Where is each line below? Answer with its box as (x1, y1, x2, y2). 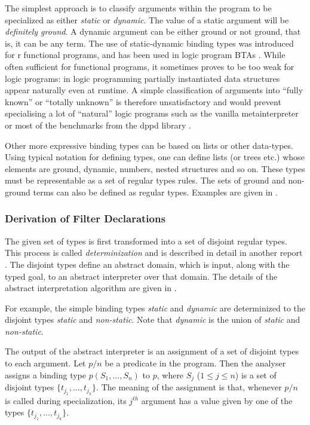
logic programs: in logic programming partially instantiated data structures (5, 72, 280, 84)
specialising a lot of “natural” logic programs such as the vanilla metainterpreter (5, 107, 299, 120)
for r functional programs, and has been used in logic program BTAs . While (5, 48, 286, 61)
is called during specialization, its (5, 394, 127, 406)
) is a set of (235, 368, 277, 381)
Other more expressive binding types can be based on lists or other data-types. (5, 139, 293, 151)
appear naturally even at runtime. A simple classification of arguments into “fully (5, 84, 303, 96)
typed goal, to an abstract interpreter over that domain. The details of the (5, 270, 278, 282)
